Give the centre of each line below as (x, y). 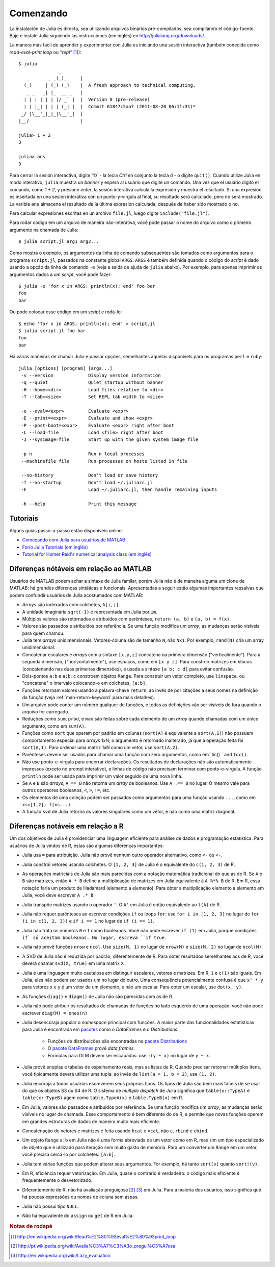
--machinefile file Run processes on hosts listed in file (104, 461)
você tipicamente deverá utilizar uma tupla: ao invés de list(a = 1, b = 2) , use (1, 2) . (119, 1074)
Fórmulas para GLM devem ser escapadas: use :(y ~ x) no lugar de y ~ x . (129, 1055)
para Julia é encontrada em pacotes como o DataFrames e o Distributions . (100, 1029)
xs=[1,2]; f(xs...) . (47, 805)
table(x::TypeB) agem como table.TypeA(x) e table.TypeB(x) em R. (103, 1098)
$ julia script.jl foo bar (52, 331)
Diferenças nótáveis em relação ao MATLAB (80, 569)
